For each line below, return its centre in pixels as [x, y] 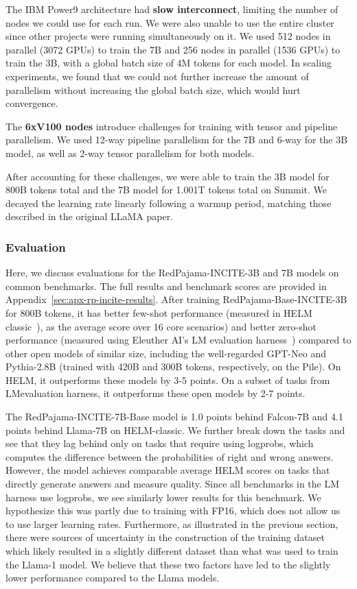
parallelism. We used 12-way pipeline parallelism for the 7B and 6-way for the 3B [177, 140]
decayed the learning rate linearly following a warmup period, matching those [169, 203]
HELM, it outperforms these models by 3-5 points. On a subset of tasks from [168, 380]
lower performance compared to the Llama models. [113, 578]
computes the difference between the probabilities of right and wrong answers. [170, 456]
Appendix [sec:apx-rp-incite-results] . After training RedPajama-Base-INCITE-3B [176, 299]
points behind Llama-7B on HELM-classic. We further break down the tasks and [175, 430]
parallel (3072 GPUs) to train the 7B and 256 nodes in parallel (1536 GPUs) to [173, 49]
